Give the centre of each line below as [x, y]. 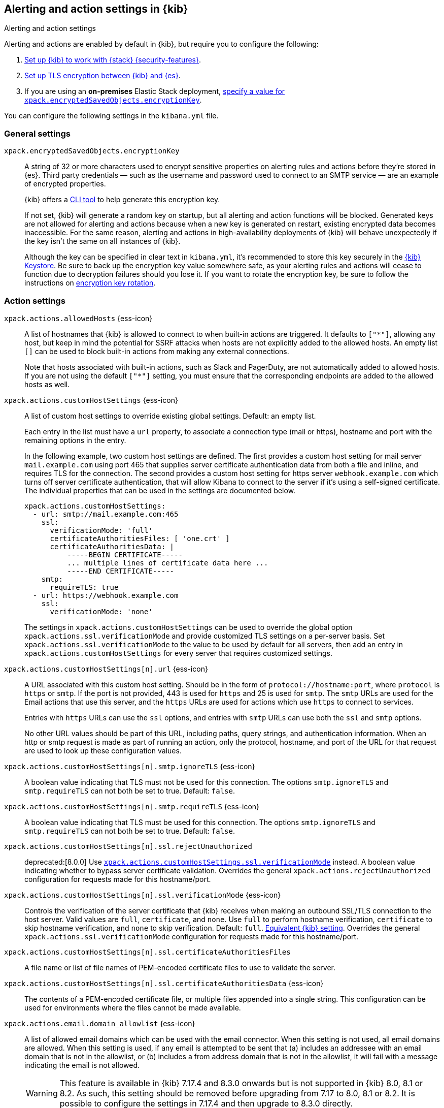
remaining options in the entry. [75, 440]
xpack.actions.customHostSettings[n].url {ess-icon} [106, 669]
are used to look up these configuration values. [103, 750]
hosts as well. [47, 384]
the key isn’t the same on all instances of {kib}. [103, 241]
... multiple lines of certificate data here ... [168, 563]
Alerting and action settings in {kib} [96, 9]
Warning [42, 1093]
